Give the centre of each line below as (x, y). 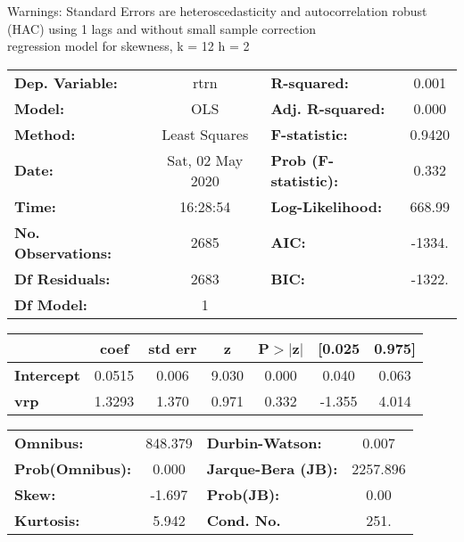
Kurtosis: (47, 520)
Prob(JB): (243, 494)
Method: (45, 134)
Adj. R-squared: (328, 108)
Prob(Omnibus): (73, 468)
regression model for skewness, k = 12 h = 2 (128, 46)
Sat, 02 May (205, 160)
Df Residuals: (62, 278)
